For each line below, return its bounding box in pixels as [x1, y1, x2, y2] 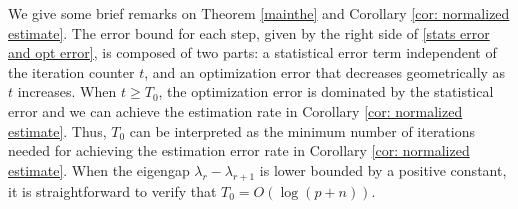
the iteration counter [8, 61, 135, 82]
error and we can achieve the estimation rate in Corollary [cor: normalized [8, 100, 463, 121]
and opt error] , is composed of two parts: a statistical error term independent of [8, 42, 497, 63]
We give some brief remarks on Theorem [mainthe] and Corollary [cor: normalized [8, 3, 510, 23]
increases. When [17, 81, 117, 102]
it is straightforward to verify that [8, 180, 217, 201]
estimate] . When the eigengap [8, 159, 190, 180]
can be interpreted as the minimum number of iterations [129, 120, 476, 141]
